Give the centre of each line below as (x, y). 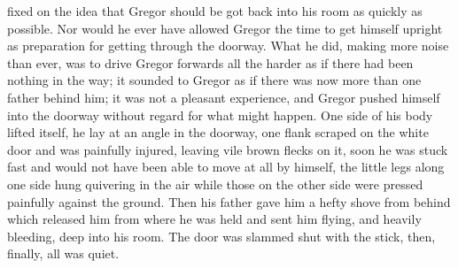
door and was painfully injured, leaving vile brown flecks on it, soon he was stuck (228, 149)
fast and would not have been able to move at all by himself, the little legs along (226, 167)
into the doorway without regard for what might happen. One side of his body (220, 115)
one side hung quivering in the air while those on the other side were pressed (215, 184)
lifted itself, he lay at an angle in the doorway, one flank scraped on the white (218, 132)
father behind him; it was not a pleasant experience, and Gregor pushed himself (224, 97)
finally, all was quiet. (63, 253)
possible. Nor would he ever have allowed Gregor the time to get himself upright (225, 28)
